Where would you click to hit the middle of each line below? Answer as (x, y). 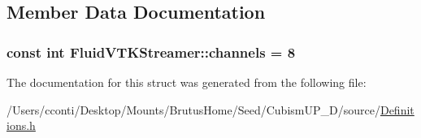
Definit (397, 109)
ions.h (21, 125)
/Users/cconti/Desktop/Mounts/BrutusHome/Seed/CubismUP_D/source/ (193, 109)
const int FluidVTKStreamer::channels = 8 (151, 52)
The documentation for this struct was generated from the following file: (187, 82)
